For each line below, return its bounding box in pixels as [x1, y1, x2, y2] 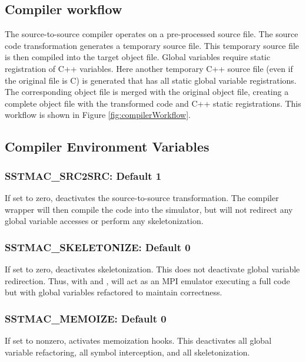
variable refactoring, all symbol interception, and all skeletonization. [5, 345, 250, 358]
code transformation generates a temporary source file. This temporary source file [5, 39, 300, 51]
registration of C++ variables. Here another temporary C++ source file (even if [5, 62, 293, 74]
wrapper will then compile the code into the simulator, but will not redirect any [5, 203, 293, 215]
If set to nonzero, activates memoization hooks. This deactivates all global [5, 334, 272, 346]
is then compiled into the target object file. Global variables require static [5, 51, 271, 63]
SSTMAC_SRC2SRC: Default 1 [5, 168, 162, 183]
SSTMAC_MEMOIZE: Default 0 [5, 311, 167, 325]
